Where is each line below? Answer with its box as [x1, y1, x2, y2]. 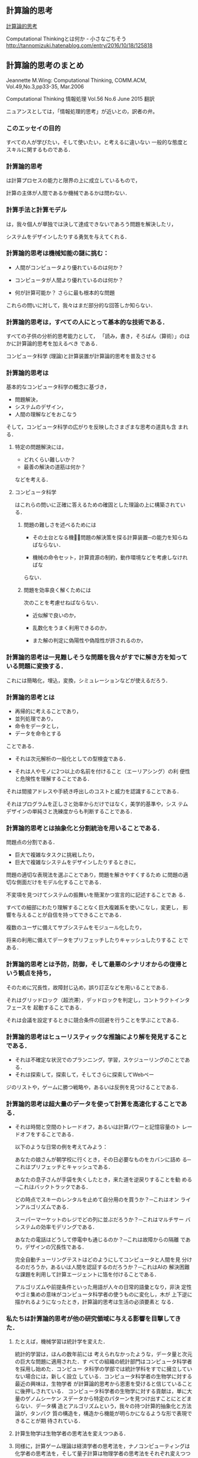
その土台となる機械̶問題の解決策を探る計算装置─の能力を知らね [32, 534, 188, 541]
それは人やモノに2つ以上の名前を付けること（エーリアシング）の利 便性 [14, 768, 190, 775]
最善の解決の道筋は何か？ [23, 463, 86, 470]
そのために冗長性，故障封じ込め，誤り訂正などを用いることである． [6, 983, 171, 991]
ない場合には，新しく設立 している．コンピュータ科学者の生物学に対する [14, 1373, 193, 1380]
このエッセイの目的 [6, 124, 61, 132]
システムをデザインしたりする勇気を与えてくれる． [6, 233, 130, 240]
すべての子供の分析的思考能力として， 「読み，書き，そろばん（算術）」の [6, 333, 185, 340]
